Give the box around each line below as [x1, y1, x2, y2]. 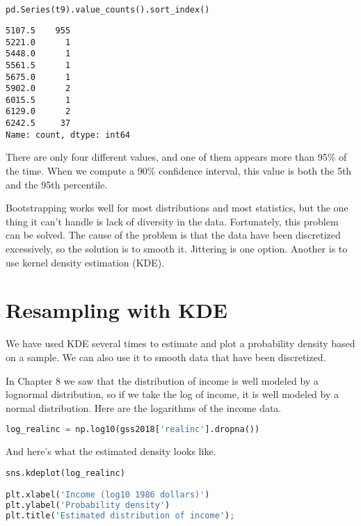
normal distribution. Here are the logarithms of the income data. [6, 400, 282, 415]
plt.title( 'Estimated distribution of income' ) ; [6, 511, 235, 521]
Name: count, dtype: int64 [6, 129, 130, 140]
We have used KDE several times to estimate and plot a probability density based [6, 336, 355, 351]
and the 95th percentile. [6, 177, 108, 191]
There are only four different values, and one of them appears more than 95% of [6, 150, 347, 164]
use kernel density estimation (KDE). [6, 255, 165, 269]
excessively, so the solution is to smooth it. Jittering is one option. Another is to [6, 241, 348, 255]
